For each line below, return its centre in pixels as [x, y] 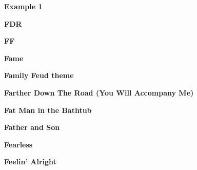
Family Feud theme [39, 75]
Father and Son [32, 127]
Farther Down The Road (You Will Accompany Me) [99, 92]
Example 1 [23, 6]
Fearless [18, 144]
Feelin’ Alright [30, 162]
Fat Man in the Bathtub [48, 110]
